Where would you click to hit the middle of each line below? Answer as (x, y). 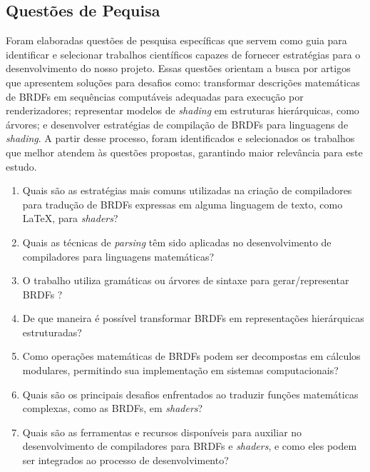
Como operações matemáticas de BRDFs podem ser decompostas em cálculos (191, 356)
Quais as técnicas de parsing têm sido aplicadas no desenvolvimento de (177, 242)
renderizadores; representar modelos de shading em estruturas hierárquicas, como (183, 110)
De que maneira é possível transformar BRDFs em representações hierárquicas (193, 318)
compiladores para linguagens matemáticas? (118, 256)
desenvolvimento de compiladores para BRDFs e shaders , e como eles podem (190, 446)
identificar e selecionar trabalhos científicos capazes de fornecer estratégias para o (183, 54)
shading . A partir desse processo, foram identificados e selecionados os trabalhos (180, 138)
